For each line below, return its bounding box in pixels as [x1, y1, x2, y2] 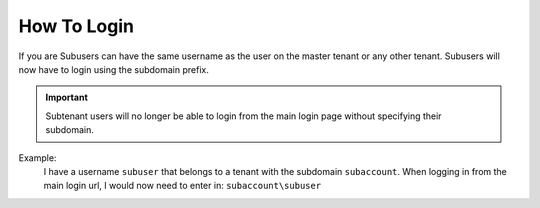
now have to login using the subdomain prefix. [18, 63, 209, 75]
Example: [18, 151, 57, 164]
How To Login [18, 15, 135, 37]
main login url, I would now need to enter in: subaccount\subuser [43, 180, 322, 192]
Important [45, 91, 89, 104]
